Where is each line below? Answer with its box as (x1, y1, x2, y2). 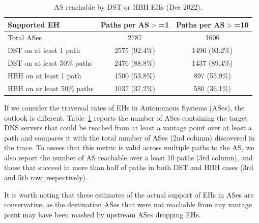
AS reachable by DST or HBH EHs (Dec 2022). (54, 2, 203, 12)
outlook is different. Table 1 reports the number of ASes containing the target (4, 112, 248, 123)
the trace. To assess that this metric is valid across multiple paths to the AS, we (4, 142, 254, 153)
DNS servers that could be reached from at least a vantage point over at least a (4, 122, 252, 133)
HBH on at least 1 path (8, 70, 81, 80)
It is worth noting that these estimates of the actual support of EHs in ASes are (4, 189, 254, 200)
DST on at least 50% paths (8, 58, 93, 68)
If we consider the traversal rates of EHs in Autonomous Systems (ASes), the (4, 102, 245, 113)
